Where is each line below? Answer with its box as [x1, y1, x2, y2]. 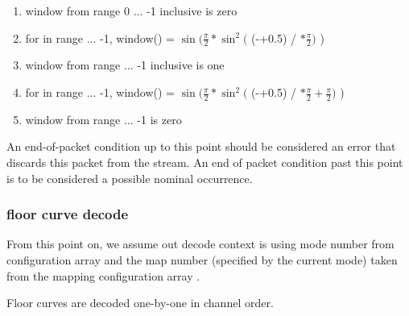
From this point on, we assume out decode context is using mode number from [6, 235, 395, 252]
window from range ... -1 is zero [25, 110, 182, 127]
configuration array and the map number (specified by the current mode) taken [6, 252, 398, 268]
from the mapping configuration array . [6, 267, 200, 284]
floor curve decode [6, 204, 129, 224]
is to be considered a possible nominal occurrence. [6, 169, 253, 186]
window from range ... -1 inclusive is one [25, 56, 225, 73]
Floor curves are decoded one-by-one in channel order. [6, 294, 274, 311]
